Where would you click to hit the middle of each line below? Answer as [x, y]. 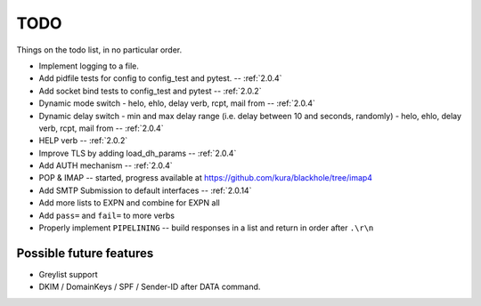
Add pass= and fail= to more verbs [107, 215]
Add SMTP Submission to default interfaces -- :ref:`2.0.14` [145, 190]
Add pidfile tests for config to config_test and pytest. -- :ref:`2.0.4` [160, 78]
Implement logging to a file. [89, 66]
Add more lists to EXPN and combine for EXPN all [129, 203]
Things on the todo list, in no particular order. [99, 50]
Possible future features [85, 253]
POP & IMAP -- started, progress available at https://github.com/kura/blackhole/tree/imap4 [206, 178]
